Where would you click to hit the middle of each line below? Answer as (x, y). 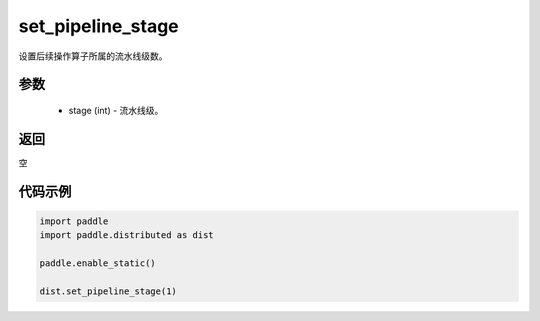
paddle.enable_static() (98, 263)
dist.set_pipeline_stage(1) (108, 291)
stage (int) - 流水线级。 (116, 110)
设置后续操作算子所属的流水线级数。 (93, 56)
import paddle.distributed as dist (126, 235)
